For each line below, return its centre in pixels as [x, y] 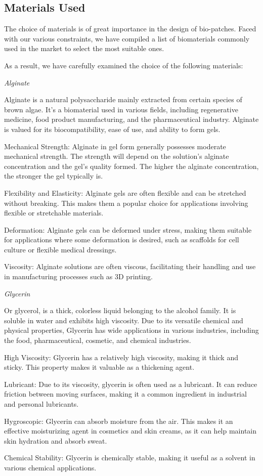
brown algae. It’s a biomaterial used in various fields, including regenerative [121, 109]
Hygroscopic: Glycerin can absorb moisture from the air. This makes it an [119, 421]
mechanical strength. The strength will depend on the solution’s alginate [117, 156]
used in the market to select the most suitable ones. [84, 48]
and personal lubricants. [41, 404]
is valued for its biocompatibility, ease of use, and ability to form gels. [112, 129]
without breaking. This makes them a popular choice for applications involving [126, 203]
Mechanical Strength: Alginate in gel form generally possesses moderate [115, 146]
